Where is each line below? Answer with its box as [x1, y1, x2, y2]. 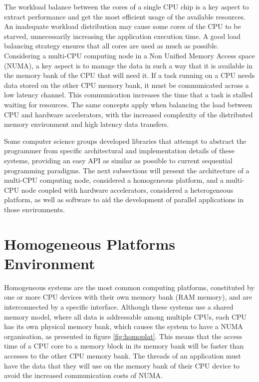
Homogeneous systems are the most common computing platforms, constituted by [4, 282, 255, 292]
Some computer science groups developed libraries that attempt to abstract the [4, 135, 247, 146]
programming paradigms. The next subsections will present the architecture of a [4, 165, 250, 175]
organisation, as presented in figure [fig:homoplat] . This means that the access [4, 331, 243, 341]
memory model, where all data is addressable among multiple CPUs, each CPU [4, 311, 247, 322]
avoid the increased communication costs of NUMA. [4, 370, 163, 381]
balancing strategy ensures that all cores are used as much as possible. [4, 40, 219, 51]
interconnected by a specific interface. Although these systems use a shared [4, 301, 234, 312]
